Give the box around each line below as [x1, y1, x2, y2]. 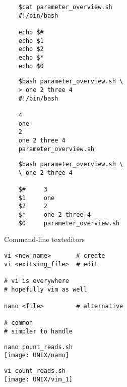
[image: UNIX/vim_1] [4, 375, 73, 383]
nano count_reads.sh [4, 343, 73, 351]
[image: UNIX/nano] [4, 352, 69, 359]
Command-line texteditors [4, 234, 85, 245]
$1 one [18, 194, 55, 202]
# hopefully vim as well [4, 285, 87, 293]
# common [4, 319, 33, 327]
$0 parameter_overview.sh [18, 219, 120, 227]
